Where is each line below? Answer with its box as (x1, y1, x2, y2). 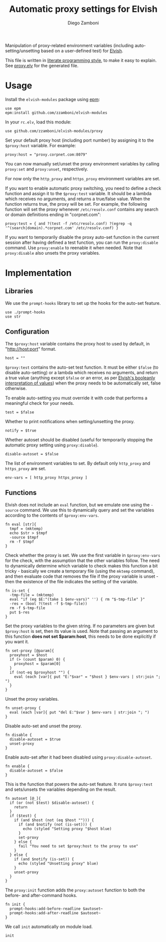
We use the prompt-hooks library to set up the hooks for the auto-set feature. (5, 300, 161, 306)
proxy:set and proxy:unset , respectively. (5, 166, 88, 172)
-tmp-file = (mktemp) (9, 592, 55, 598)
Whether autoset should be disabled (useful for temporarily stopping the (5, 437, 153, 443)
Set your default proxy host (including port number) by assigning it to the (5, 137, 154, 143)
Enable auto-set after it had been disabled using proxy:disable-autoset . (5, 754, 153, 760)
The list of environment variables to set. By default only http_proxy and (5, 460, 150, 466)
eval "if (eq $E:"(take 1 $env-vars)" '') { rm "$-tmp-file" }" (9, 597, 145, 602)
